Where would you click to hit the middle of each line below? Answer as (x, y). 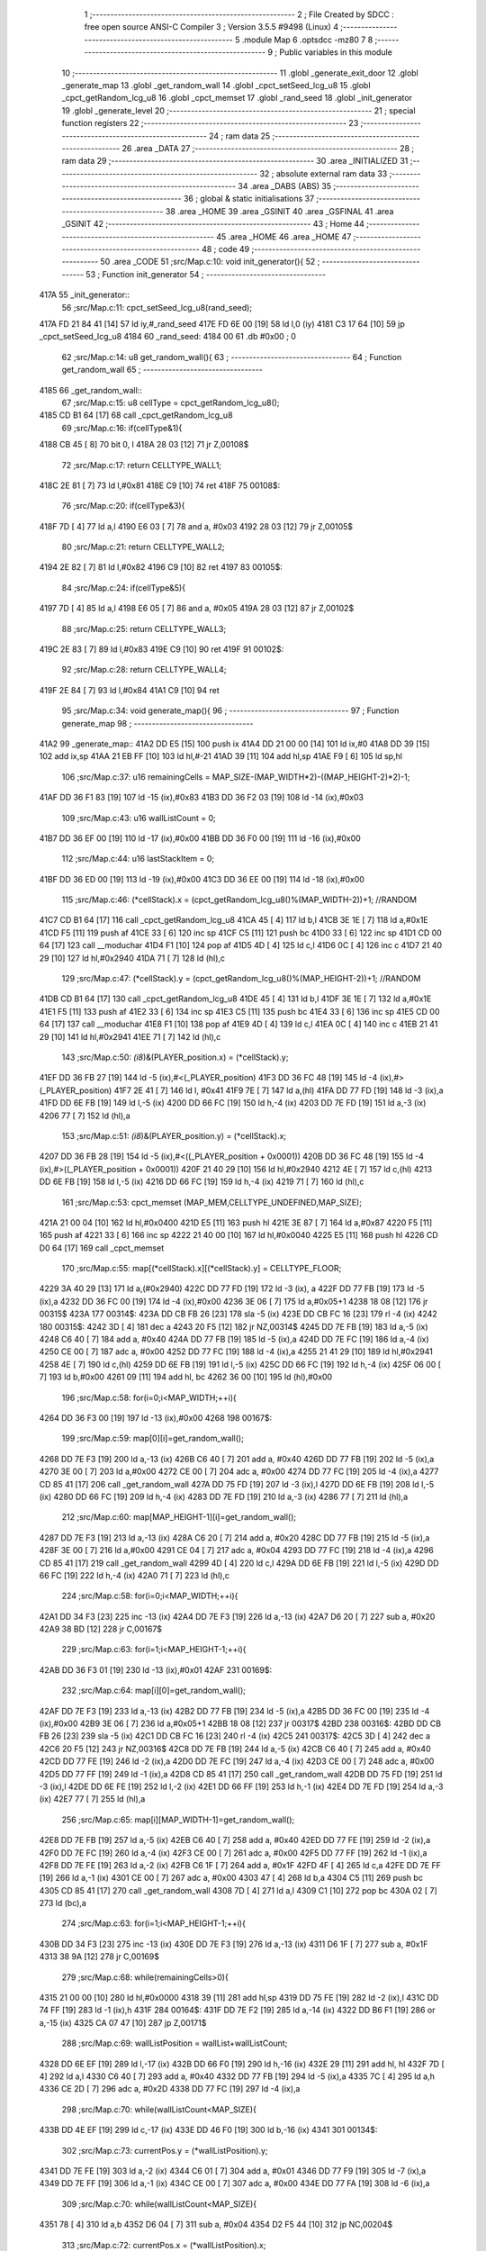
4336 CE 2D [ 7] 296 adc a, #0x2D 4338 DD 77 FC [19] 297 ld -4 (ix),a (170, 2089)
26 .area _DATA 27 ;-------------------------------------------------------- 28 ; (268, 148)
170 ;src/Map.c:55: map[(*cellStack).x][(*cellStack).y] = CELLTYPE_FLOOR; (202, 1269)
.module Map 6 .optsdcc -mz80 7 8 (307, 40)
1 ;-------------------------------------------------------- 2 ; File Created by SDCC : (239, 14)
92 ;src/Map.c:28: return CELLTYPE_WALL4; (144, 670)
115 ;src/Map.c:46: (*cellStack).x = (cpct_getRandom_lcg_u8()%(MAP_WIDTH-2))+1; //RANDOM (239, 899)
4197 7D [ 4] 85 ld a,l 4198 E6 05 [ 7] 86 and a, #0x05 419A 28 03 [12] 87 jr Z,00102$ (197, 609)
